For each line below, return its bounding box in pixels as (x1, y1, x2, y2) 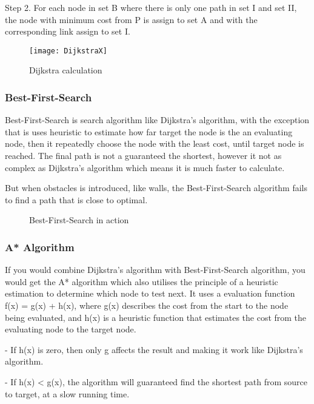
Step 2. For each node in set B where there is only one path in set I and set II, (5, 1, 297, 13)
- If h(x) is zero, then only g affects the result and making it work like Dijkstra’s (5, 343, 303, 355)
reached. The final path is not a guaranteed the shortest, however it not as (5, 149, 282, 162)
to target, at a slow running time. (5, 387, 130, 400)
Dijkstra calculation (29, 64, 102, 76)
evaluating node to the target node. (5, 323, 136, 335)
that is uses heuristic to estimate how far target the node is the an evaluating (5, 125, 293, 138)
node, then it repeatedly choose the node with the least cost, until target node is (5, 137, 304, 150)
